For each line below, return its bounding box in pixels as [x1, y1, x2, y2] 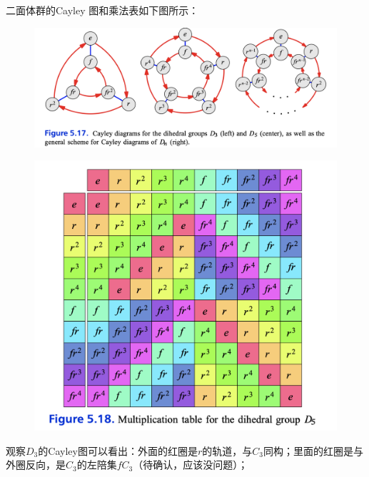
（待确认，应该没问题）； [133, 457, 248, 472]
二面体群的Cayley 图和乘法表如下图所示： [6, 3, 199, 17]
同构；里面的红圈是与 [263, 443, 363, 458]
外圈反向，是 [6, 457, 66, 472]
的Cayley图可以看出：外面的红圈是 [38, 443, 198, 458]
